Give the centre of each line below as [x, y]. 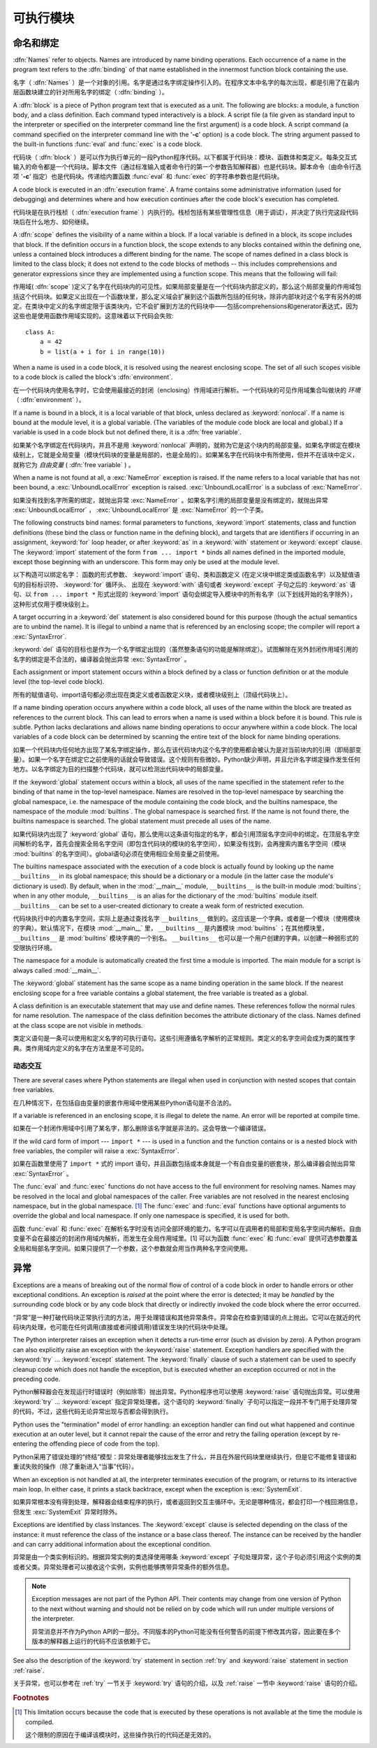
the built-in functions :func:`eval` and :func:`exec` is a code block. [108, 144]
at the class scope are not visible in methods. [78, 1025]
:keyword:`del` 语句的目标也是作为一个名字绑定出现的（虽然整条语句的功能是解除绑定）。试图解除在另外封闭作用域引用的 [186, 650]
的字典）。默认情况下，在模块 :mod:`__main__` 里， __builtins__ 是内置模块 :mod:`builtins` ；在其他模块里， [170, 928]
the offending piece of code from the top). [99, 1444]
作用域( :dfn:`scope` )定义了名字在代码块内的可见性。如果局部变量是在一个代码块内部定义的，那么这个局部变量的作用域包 [187, 287]
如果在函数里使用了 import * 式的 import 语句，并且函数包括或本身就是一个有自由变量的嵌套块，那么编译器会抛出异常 [184, 1163]
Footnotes [31, 1698]
